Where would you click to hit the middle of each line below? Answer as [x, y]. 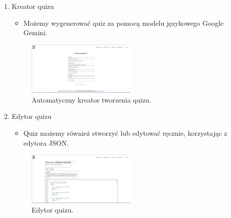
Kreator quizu [33, 6]
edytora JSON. [46, 142]
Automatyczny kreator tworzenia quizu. [91, 99]
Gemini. [35, 32]
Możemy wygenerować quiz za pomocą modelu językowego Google [123, 23]
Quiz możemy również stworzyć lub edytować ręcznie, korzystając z [125, 133]
